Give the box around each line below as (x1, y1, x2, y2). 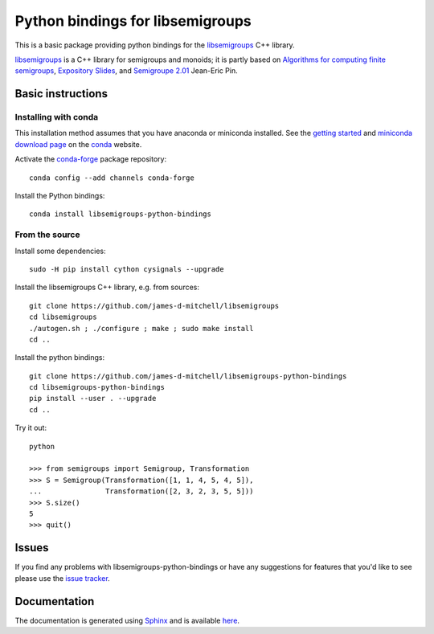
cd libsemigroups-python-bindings (29, 382, 165, 392)
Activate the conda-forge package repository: (14, 154, 167, 164)
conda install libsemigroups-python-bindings (29, 210, 212, 219)
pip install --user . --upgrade (29, 394, 157, 403)
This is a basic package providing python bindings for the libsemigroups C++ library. (14, 40, 295, 50)
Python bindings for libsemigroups (14, 12, 252, 30)
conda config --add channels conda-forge (29, 173, 194, 182)
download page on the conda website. (14, 139, 142, 149)
